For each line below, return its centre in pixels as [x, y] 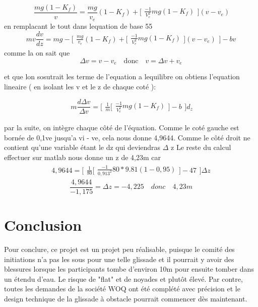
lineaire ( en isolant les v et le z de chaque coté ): [80, 86]
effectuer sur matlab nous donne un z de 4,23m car [82, 157]
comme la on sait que [37, 52]
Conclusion [43, 225]
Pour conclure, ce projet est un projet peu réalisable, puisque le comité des [119, 249]
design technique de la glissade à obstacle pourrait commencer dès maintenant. [126, 299]
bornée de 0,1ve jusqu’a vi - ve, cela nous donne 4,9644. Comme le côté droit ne [127, 137]
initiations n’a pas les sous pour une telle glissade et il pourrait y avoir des [119, 259]
